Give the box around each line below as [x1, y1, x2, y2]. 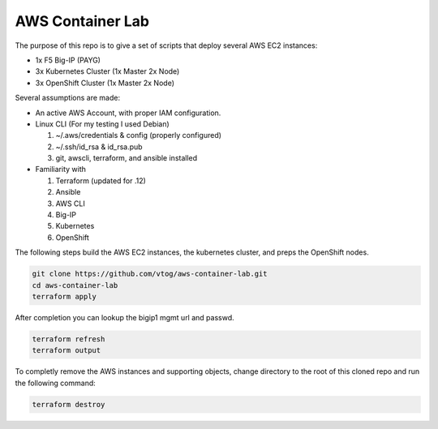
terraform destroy [32, 400, 105, 409]
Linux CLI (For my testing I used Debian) [35, 118, 170, 129]
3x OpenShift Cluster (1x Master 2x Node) [35, 78, 174, 88]
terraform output [32, 345, 101, 355]
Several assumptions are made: [15, 93, 121, 103]
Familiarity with [35, 165, 87, 174]
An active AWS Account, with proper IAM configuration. [35, 108, 221, 118]
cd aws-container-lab [32, 281, 118, 290]
